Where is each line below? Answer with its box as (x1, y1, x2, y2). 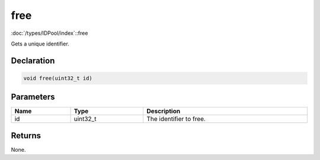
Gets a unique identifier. (11, 40, 69, 47)
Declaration (11, 55, 55, 66)
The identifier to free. (146, 115, 206, 123)
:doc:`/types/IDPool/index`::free (11, 30, 88, 37)
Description (146, 107, 181, 115)
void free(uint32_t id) (23, 74, 93, 81)
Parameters (11, 92, 55, 102)
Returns (11, 130, 41, 141)
